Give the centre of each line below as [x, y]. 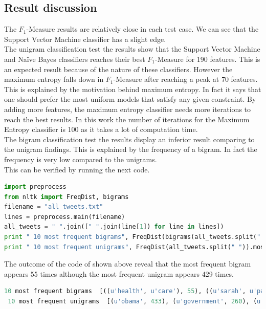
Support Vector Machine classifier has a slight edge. [85, 39]
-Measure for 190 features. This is [208, 59]
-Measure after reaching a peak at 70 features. [185, 79]
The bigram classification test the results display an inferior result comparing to [129, 139]
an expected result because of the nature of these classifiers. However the [118, 69]
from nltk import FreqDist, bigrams [66, 197]
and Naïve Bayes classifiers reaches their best [75, 59]
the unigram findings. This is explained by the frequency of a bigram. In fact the [131, 149]
